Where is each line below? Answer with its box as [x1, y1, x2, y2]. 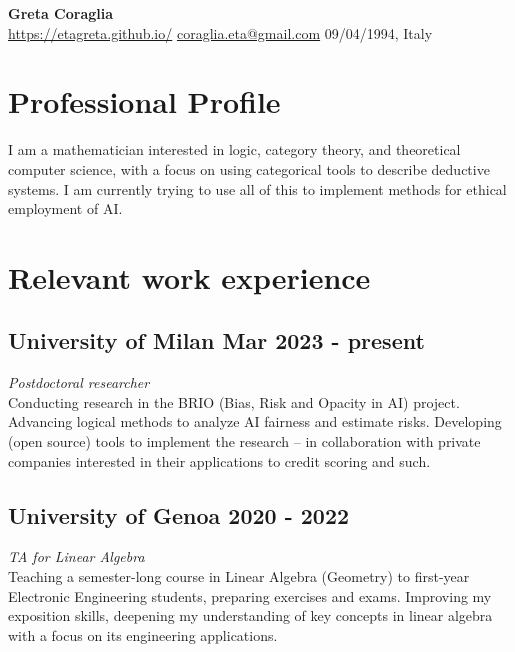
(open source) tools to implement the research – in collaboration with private [8, 431, 481, 452]
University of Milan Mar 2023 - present [8, 325, 425, 356]
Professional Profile [8, 81, 281, 122]
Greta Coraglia [8, 3, 114, 23]
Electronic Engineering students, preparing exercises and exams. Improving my [8, 585, 492, 606]
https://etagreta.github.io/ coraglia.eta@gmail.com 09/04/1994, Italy [8, 22, 433, 43]
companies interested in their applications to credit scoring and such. [8, 450, 431, 471]
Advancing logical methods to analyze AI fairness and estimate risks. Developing [8, 411, 502, 432]
